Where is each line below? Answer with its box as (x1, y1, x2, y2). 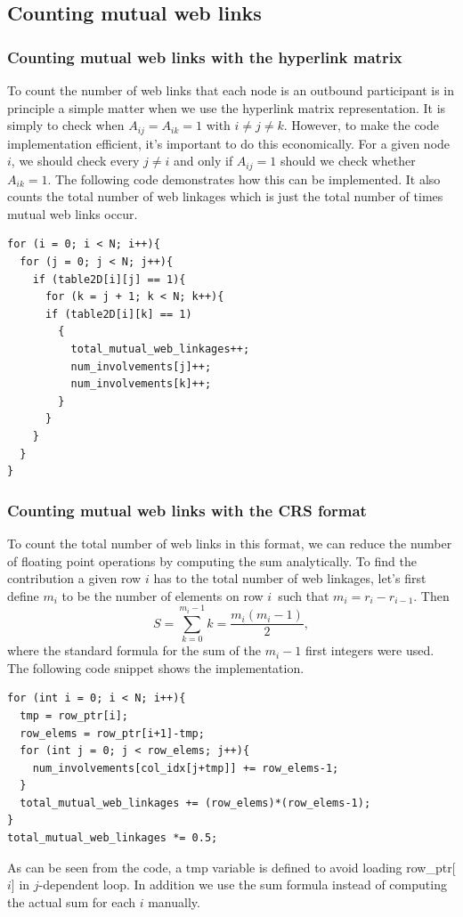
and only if (174, 151, 233, 170)
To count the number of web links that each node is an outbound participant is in (7, 81, 455, 99)
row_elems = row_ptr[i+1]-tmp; (20, 726, 205, 740)
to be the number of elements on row (61, 586, 264, 605)
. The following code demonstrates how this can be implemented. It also (47, 169, 441, 188)
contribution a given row (7, 569, 142, 588)
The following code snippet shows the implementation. (7, 658, 305, 677)
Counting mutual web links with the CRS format (7, 499, 367, 521)
